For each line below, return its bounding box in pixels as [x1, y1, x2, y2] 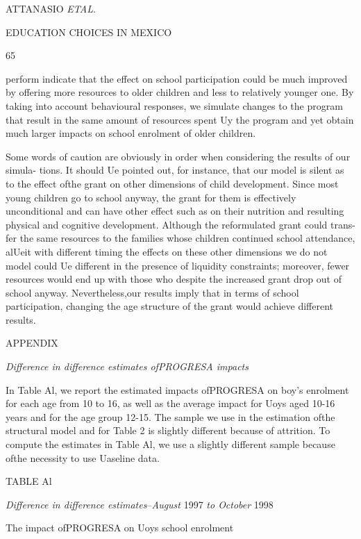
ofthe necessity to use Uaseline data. [6, 450, 160, 465]
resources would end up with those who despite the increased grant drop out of [6, 272, 342, 286]
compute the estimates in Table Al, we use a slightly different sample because [6, 437, 335, 451]
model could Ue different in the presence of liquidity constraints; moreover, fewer [6, 258, 350, 272]
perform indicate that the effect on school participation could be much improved [6, 71, 348, 85]
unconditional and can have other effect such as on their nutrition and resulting [6, 204, 344, 218]
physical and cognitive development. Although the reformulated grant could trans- [6, 217, 355, 231]
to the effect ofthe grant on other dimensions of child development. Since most [6, 176, 339, 190]
